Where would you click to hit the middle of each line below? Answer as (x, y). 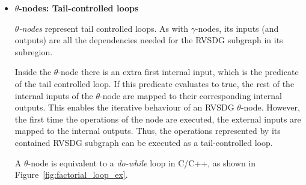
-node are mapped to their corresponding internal (191, 95)
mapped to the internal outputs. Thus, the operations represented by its (148, 131)
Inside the (33, 72)
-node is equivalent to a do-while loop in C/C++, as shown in (142, 162)
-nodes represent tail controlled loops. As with (104, 28)
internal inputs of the (54, 95)
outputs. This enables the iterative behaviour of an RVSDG (124, 107)
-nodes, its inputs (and (237, 28)
